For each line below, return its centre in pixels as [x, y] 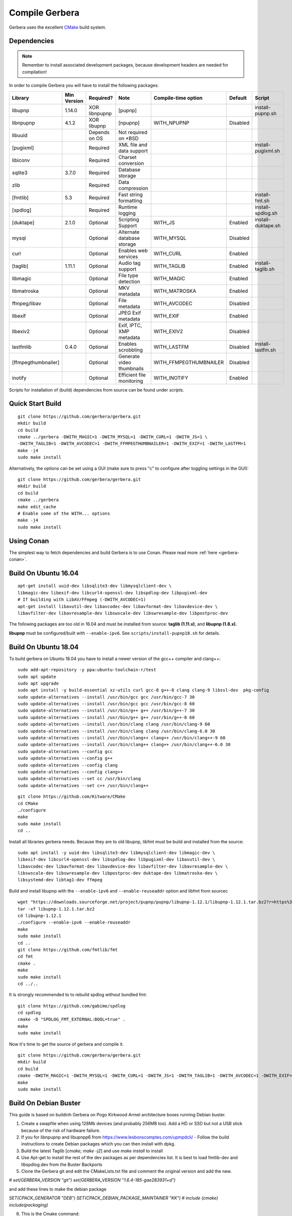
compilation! [35, 72]
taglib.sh [265, 269]
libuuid [20, 135]
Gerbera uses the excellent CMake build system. [58, 27]
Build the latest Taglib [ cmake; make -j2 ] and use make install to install [92, 1151]
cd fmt [26, 957]
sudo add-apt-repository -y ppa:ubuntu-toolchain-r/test [87, 670]
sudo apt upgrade [38, 683]
